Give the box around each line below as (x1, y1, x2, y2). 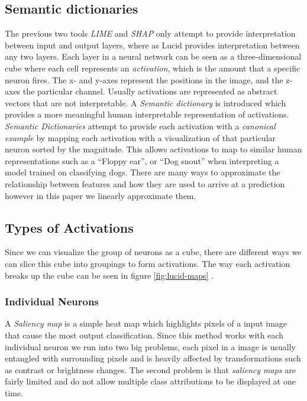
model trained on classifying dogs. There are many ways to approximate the (5, 166, 280, 178)
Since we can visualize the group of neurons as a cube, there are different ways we (5, 246, 302, 258)
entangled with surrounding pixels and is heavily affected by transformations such (5, 352, 301, 364)
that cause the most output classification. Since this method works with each (5, 328, 284, 341)
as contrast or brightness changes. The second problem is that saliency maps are (5, 363, 296, 376)
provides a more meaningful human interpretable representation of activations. (5, 108, 289, 120)
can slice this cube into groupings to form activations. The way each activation (5, 257, 290, 269)
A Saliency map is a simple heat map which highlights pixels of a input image (5, 317, 287, 330)
